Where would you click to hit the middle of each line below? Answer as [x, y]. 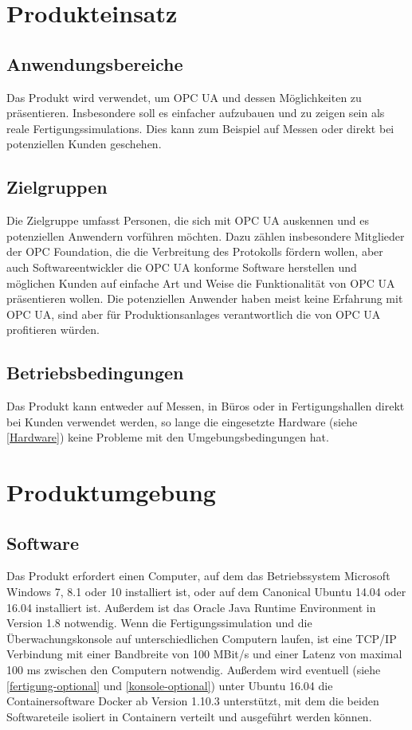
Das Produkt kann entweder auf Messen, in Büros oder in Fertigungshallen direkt [206, 406]
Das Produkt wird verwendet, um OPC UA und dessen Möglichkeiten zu [184, 97]
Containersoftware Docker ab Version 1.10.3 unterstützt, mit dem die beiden [193, 701]
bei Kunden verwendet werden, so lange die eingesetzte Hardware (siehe [182, 421]
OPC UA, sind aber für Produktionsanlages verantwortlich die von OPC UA [194, 314]
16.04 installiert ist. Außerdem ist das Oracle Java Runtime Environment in [191, 607]
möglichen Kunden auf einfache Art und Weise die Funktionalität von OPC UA [201, 283]
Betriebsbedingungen [95, 373]
